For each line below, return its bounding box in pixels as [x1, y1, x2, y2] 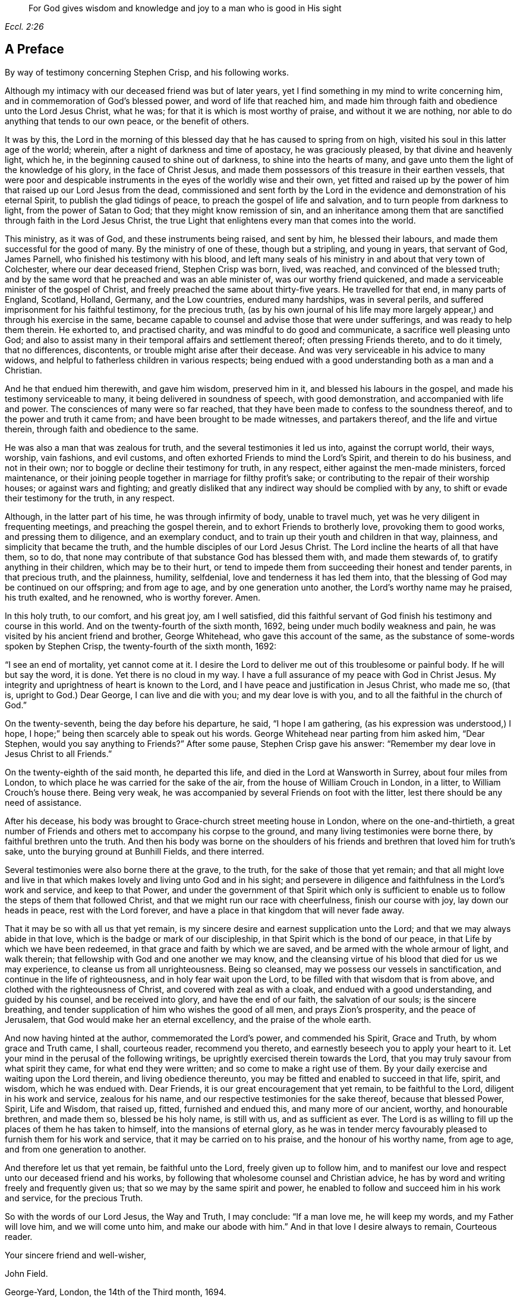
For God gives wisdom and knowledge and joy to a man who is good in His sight [29, 3, 342, 13]
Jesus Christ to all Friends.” [5, 748, 112, 759]
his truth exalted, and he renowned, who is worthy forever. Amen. [5, 592, 261, 602]
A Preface [5, 42, 64, 57]
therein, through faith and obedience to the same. [5, 423, 198, 434]
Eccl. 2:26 [5, 21, 44, 32]
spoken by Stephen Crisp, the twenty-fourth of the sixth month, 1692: [5, 640, 277, 651]
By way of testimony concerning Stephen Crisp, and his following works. [5, 67, 289, 77]
